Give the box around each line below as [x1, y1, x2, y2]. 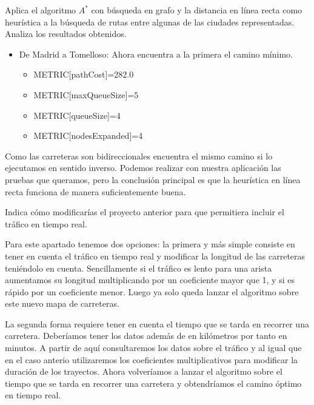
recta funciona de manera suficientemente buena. [5, 185, 186, 198]
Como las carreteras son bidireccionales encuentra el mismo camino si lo [5, 149, 273, 162]
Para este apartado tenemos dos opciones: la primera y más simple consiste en [5, 238, 295, 250]
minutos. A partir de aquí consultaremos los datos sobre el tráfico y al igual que [5, 341, 302, 354]
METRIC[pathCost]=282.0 [33, 68, 134, 81]
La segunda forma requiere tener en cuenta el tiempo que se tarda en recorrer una [5, 317, 309, 330]
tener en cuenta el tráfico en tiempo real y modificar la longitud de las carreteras [5, 249, 306, 262]
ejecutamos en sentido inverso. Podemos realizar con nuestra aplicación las [5, 161, 281, 174]
